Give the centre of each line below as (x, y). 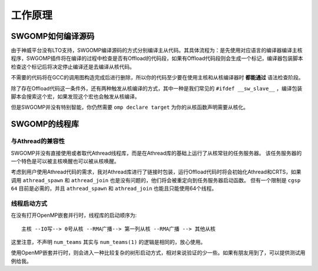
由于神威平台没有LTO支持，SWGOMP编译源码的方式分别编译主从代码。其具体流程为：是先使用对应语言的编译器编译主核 (157, 51)
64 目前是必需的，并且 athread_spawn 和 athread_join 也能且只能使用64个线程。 (114, 189)
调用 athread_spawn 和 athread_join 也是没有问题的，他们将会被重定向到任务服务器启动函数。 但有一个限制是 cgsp (156, 180)
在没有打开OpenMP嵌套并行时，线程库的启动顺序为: (74, 215)
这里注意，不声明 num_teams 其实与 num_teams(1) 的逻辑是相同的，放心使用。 (108, 242)
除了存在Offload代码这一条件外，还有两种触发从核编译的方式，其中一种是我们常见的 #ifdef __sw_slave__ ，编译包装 (157, 88)
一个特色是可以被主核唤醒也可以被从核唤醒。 (65, 161)
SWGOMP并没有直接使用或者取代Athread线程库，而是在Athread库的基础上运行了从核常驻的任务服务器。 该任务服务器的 (156, 153)
